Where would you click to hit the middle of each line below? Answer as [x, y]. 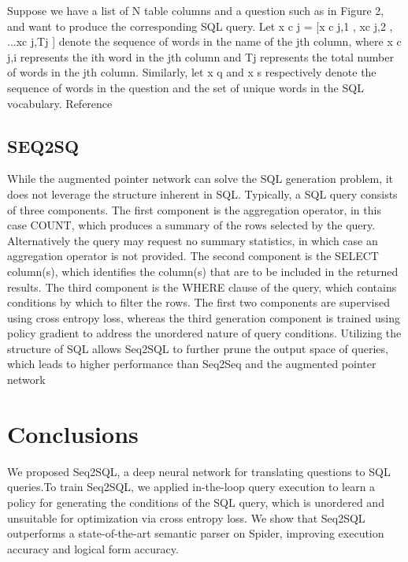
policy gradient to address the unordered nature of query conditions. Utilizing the [204, 333]
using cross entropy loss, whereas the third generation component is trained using [204, 317]
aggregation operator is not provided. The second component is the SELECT [193, 256]
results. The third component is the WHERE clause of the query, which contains [202, 287]
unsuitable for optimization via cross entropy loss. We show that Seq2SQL [186, 517]
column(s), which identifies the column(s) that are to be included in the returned [203, 271]
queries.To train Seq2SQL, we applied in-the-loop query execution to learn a [191, 487]
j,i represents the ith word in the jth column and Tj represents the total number [200, 56]
